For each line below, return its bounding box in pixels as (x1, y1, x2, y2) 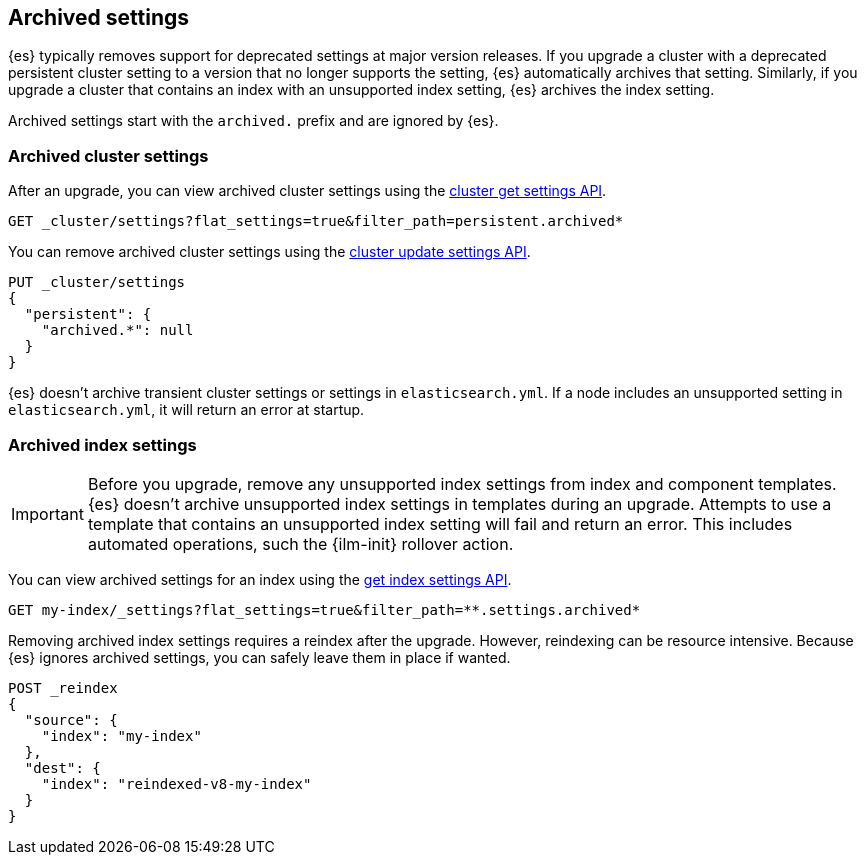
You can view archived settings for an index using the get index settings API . (8, 570, 512, 588)
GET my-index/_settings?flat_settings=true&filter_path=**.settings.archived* (8, 601, 641, 618)
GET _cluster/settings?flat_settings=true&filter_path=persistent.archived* (8, 213, 624, 230)
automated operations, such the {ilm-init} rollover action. (87, 533, 514, 554)
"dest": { (24, 759, 101, 776)
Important (11, 503, 84, 524)
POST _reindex (8, 679, 118, 696)
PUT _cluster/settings (8, 274, 186, 291)
